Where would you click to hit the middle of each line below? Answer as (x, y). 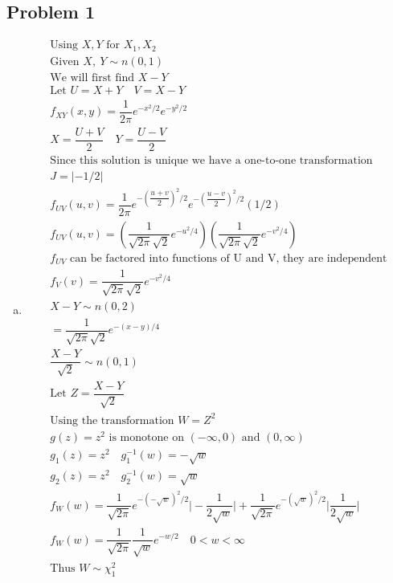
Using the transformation (112, 420)
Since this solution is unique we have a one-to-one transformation (211, 160)
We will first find (92, 77)
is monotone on (146, 437)
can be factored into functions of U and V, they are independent (229, 258)
